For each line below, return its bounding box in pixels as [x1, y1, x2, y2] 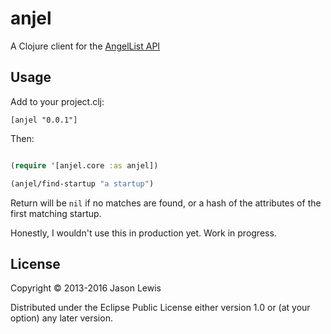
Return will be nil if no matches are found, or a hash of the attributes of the [10, 197, 322, 209]
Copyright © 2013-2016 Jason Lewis [10, 282, 162, 294]
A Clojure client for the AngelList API [10, 40, 161, 52]
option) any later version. [10, 312, 113, 324]
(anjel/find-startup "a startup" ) [10, 178, 155, 189]
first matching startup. [10, 207, 102, 219]
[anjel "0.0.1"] [10, 115, 78, 125]
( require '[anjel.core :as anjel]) [10, 160, 159, 171]
